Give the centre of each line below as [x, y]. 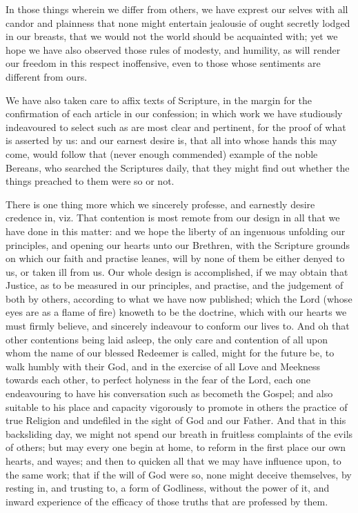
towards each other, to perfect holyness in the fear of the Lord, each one [158, 380]
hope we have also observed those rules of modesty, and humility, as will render [173, 49]
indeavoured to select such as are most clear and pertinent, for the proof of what [176, 127]
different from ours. [47, 76]
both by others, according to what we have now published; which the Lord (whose [179, 298]
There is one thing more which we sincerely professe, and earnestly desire [160, 204]
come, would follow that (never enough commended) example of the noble [162, 153]
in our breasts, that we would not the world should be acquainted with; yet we [172, 36]
